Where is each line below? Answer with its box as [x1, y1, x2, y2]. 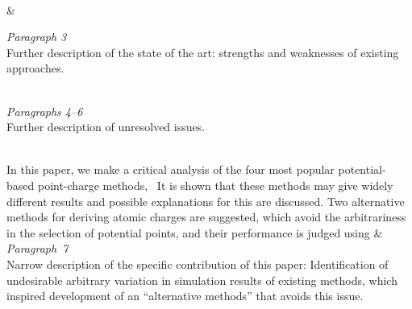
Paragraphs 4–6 [6, 102, 83, 119]
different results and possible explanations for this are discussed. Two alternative [6, 192, 405, 209]
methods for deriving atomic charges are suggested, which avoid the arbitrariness [6, 208, 406, 225]
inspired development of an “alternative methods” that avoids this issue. [6, 287, 364, 304]
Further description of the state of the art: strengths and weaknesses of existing [6, 43, 399, 60]
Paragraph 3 [6, 28, 67, 45]
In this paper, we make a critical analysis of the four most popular [6, 161, 335, 178]
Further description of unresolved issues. [6, 118, 206, 135]
